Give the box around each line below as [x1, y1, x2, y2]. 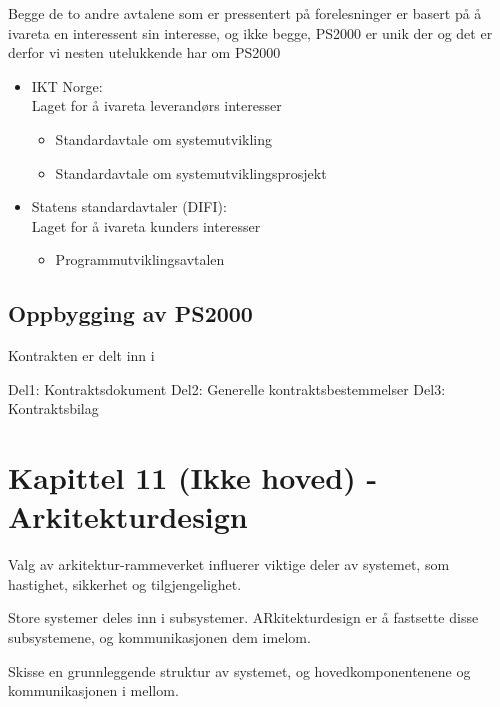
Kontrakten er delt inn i [8, 345, 155, 366]
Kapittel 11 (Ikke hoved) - [8, 457, 378, 498]
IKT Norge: [31, 75, 103, 96]
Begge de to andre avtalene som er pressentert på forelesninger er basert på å [8, 3, 482, 23]
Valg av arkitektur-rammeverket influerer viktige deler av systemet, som [8, 554, 450, 575]
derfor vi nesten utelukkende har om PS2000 [8, 42, 281, 63]
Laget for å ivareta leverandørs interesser [31, 95, 282, 116]
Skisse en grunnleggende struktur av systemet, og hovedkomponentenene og [8, 660, 471, 681]
